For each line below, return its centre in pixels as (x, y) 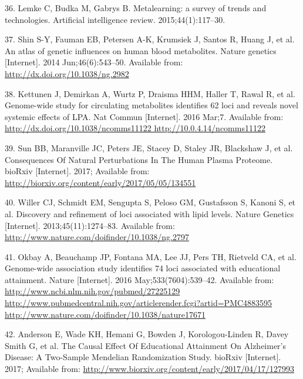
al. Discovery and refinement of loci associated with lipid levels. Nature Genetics (149, 213)
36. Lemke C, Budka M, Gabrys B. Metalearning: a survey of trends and (136, 8)
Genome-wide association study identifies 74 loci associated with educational (143, 268)
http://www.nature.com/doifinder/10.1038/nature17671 (105, 314)
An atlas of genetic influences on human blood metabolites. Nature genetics (141, 50)
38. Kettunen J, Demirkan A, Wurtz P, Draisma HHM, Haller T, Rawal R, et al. (150, 93)
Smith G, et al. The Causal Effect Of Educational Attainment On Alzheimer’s (146, 345)
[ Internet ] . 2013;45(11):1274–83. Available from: (90, 225)
